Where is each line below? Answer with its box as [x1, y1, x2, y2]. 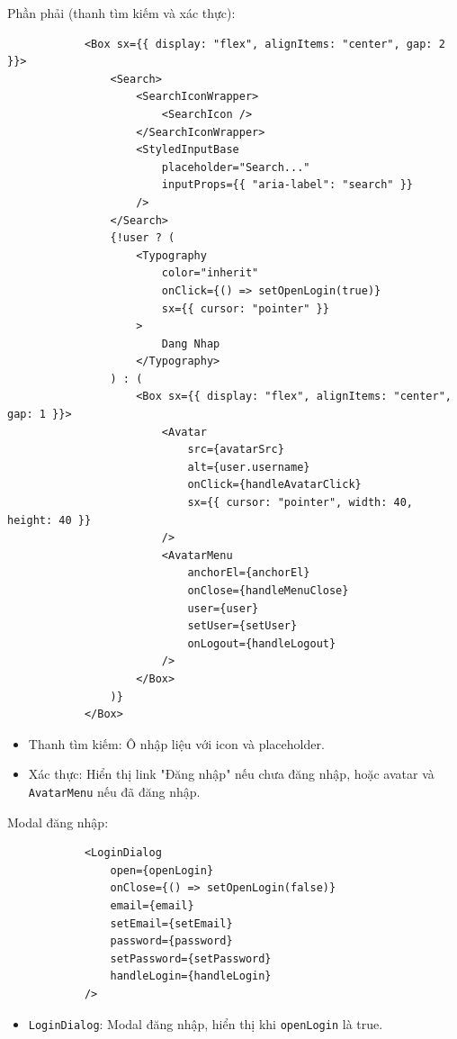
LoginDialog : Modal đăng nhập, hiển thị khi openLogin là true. [28, 1014, 383, 1033]
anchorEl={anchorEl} [187, 566, 310, 580]
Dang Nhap [161, 337, 220, 350]
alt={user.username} [187, 460, 310, 474]
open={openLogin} [110, 863, 214, 877]
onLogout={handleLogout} [187, 637, 336, 650]
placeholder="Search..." [161, 160, 310, 174]
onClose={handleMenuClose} [187, 584, 349, 597]
